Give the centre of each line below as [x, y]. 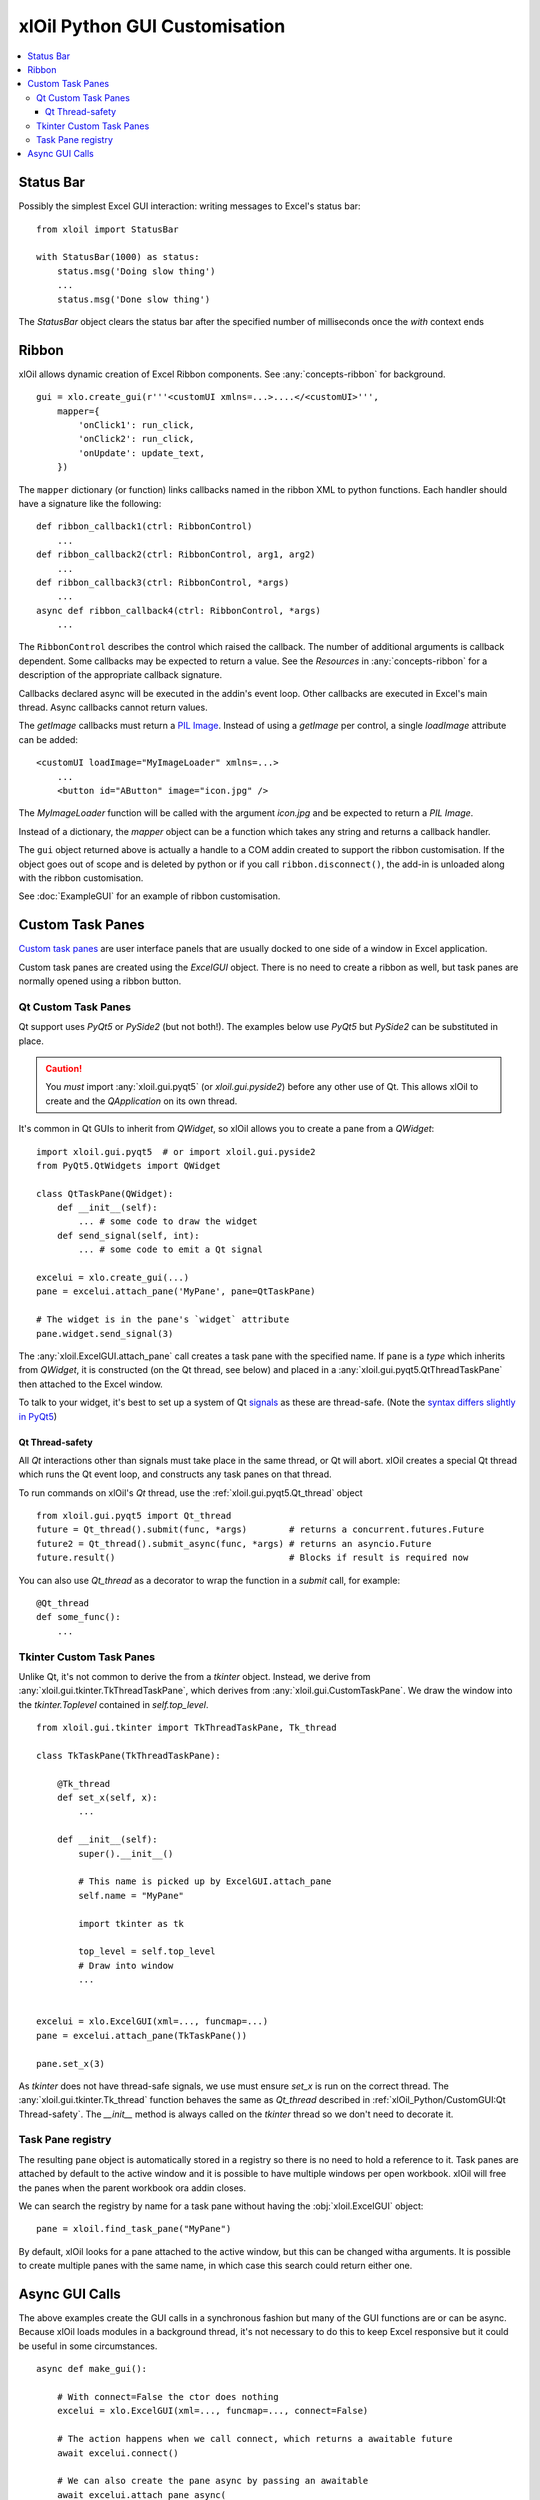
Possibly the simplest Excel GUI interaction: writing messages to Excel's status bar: [189, 206]
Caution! [64, 1068]
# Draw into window [126, 1965]
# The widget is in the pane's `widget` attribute [163, 1319]
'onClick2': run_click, [136, 439]
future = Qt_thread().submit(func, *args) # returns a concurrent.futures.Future [260, 1529]
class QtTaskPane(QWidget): [105, 1193]
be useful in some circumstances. [88, 2346]
